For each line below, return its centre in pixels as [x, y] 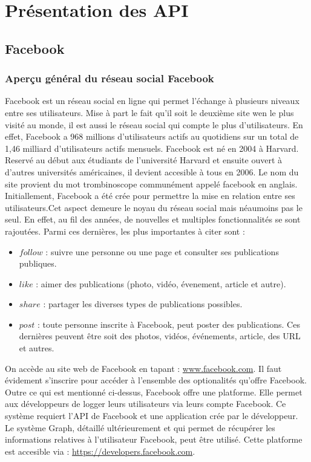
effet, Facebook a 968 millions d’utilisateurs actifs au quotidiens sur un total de [152, 136]
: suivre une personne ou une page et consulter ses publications [162, 251]
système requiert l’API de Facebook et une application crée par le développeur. [152, 416]
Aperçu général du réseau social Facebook [110, 78]
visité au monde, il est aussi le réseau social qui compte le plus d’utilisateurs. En [154, 124]
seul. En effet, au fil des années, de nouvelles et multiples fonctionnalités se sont [153, 219]
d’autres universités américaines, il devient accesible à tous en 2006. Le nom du [152, 171]
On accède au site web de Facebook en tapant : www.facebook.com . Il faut [143, 368]
